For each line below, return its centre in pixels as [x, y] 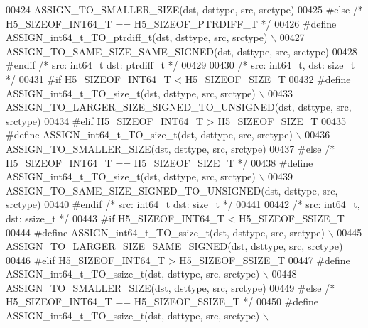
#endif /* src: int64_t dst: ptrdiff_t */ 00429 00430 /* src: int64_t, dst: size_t [180, 65]
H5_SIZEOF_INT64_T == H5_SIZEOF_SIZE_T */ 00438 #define [159, 162]
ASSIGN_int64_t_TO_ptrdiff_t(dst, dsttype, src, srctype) [137, 37]
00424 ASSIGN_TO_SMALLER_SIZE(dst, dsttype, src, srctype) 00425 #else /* [184, 9]
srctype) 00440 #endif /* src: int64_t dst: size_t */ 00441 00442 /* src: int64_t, [183, 204]
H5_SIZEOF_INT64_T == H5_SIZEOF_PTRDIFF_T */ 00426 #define [171, 23]
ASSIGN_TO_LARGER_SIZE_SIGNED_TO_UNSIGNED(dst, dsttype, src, [179, 107]
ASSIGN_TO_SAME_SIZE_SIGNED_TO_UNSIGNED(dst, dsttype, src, [172, 190]
